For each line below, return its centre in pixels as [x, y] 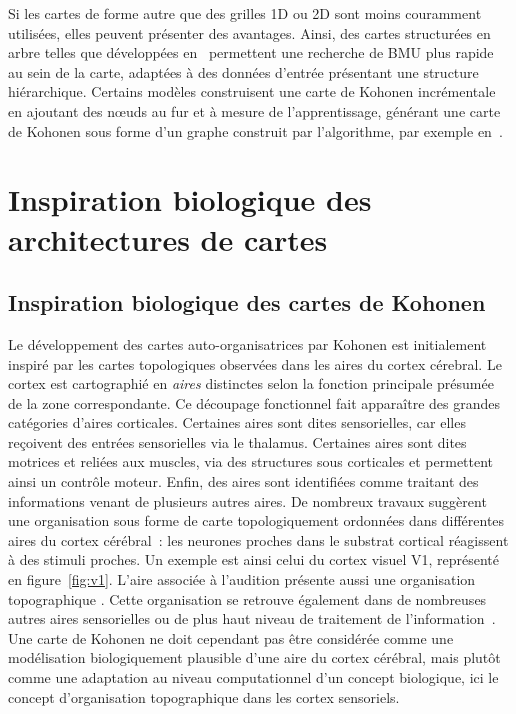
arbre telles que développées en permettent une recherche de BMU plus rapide [251, 52]
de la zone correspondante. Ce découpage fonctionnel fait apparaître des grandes [254, 402]
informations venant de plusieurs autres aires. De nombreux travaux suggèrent [247, 500]
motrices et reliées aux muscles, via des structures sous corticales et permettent [251, 461]
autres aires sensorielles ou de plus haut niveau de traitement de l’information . [252, 618]
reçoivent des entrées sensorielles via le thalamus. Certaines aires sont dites [237, 441]
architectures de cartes [168, 238]
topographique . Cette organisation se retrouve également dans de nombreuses [247, 598]
